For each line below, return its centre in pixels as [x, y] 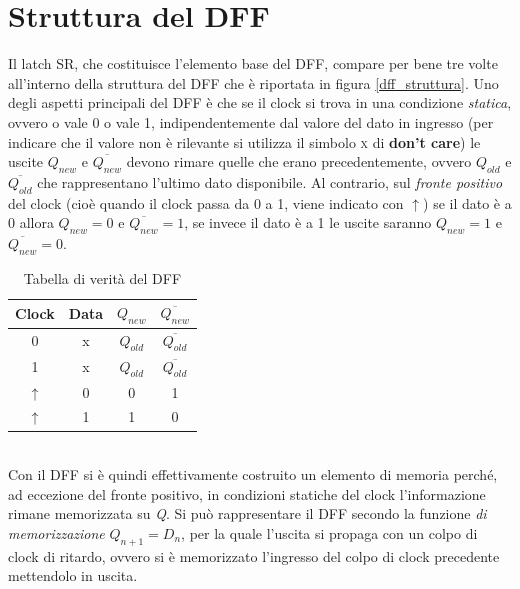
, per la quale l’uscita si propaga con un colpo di [329, 532]
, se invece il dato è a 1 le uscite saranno [308, 222]
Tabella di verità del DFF [102, 277]
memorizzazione [56, 532]
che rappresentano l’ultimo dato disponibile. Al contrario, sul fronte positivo [270, 181]
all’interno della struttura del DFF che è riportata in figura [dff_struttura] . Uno [253, 82]
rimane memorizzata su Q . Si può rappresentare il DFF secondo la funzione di [247, 513]
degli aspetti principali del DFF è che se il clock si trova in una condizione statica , [260, 102]
